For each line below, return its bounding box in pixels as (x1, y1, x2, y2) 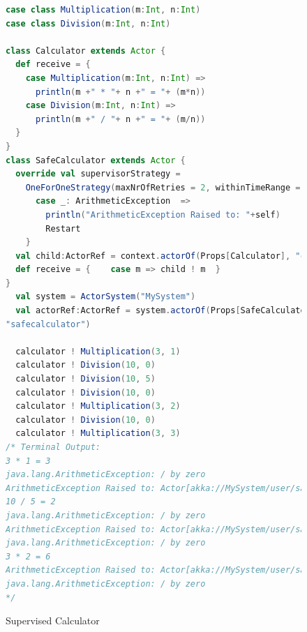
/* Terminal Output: (6, 442, 101, 452)
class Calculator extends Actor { (6, 45, 166, 56)
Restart (45, 223, 81, 234)
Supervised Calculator (6, 613, 100, 628)
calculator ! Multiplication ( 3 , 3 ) (15, 428, 181, 439)
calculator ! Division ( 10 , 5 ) (15, 374, 156, 384)
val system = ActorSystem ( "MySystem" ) (15, 292, 196, 302)
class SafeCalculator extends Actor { (6, 155, 186, 165)
